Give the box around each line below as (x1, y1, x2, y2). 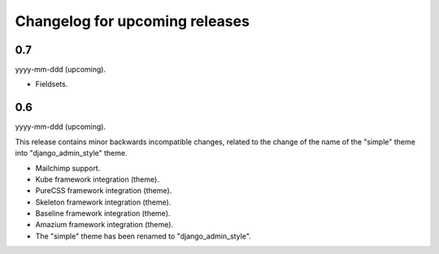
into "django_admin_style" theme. (15, 149, 128, 158)
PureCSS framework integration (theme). (35, 186, 172, 196)
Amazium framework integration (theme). (35, 220, 174, 230)
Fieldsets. (35, 80, 68, 89)
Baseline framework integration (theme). (35, 209, 171, 218)
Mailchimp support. (35, 163, 101, 173)
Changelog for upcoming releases (15, 12, 250, 30)
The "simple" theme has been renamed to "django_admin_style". (35, 231, 251, 241)
